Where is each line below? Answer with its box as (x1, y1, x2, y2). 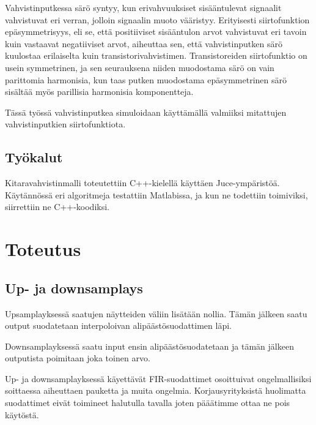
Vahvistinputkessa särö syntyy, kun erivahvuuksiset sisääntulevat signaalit (5, 1, 282, 13)
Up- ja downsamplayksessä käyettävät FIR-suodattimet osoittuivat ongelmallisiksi (5, 372, 312, 385)
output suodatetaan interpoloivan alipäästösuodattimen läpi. (5, 319, 232, 332)
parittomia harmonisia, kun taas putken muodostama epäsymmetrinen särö (5, 73, 287, 86)
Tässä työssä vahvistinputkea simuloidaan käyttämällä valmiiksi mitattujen (5, 105, 287, 118)
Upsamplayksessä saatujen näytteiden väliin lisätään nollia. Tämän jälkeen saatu (5, 307, 307, 320)
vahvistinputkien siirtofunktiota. (5, 118, 126, 130)
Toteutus (5, 236, 81, 261)
